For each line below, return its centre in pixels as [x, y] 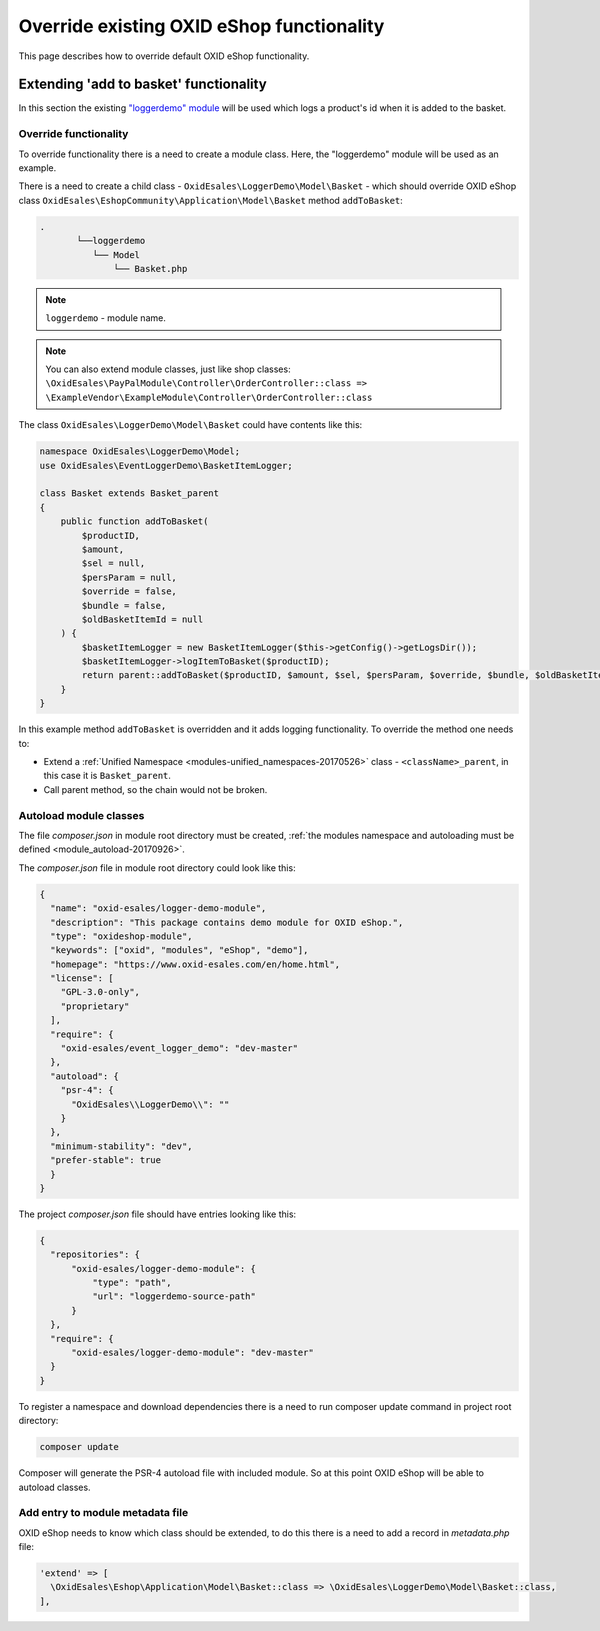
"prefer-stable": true [106, 1160]
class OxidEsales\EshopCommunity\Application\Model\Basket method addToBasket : [211, 200]
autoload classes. [54, 1487]
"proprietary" [95, 1006]
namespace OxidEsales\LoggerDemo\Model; [139, 451]
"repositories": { [95, 1254]
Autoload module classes [81, 815]
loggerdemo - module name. [106, 318]
